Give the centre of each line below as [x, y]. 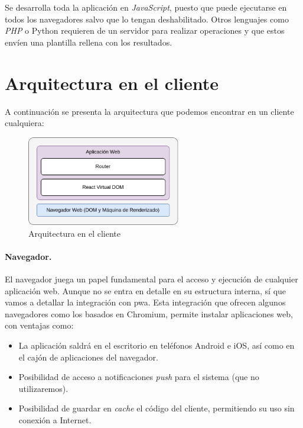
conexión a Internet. [55, 419]
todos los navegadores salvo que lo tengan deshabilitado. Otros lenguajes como [147, 19]
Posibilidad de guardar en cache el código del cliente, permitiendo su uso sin [157, 408]
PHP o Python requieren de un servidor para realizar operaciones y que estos [145, 30]
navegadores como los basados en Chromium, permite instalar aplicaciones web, [149, 313]
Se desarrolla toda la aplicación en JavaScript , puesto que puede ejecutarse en [146, 7]
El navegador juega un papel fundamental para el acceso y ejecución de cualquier [151, 279]
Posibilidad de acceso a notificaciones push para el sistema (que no [139, 377]
